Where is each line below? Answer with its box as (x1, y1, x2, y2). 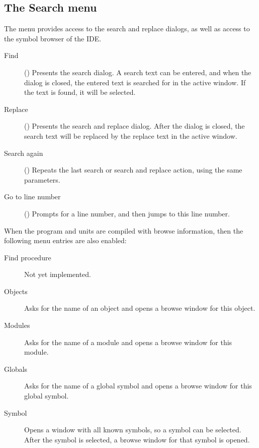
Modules (4, 320, 30, 330)
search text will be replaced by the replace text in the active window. (24, 130, 237, 141)
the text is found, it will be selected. (24, 87, 136, 97)
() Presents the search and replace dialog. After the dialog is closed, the (24, 121, 245, 131)
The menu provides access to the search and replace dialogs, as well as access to (4, 23, 250, 34)
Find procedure (4, 252, 51, 262)
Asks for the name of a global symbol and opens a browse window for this (24, 380, 252, 391)
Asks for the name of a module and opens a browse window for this (24, 337, 232, 347)
